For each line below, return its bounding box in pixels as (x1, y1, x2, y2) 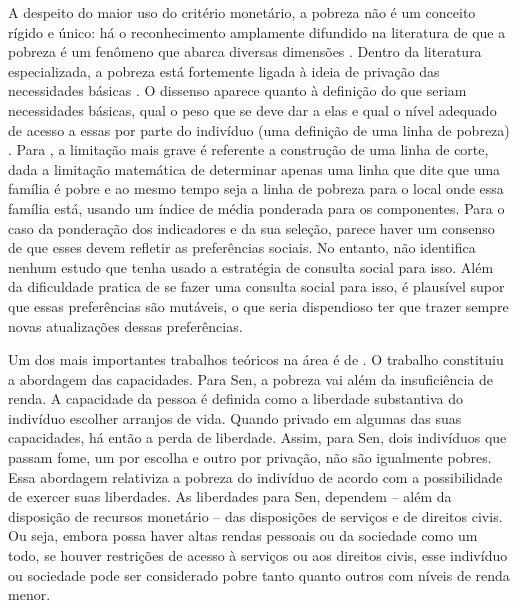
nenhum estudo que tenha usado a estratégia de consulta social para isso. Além (8, 256, 494, 277)
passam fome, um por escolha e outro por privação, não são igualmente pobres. (8, 447, 492, 468)
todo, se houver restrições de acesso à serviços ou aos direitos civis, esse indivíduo (8, 545, 508, 566)
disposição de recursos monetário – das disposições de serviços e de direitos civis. (8, 505, 503, 526)
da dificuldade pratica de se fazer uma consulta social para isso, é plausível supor (8, 276, 505, 297)
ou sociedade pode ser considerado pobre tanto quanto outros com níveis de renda (8, 564, 510, 585)
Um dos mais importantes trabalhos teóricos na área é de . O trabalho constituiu (8, 349, 504, 370)
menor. (8, 584, 51, 605)
